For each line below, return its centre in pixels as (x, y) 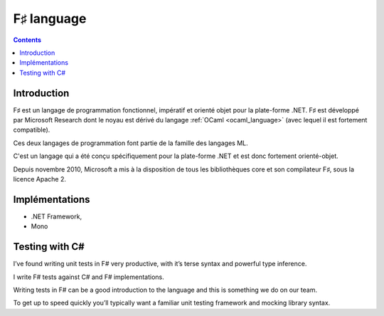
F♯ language (50, 19)
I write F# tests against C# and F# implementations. (89, 277)
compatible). (32, 130)
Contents (27, 40)
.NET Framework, (56, 216)
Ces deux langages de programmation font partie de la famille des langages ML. (130, 143)
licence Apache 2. (40, 179)
